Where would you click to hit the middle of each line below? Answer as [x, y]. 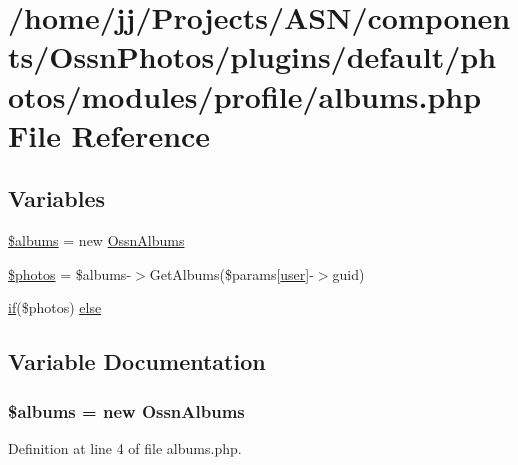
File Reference [109, 134]
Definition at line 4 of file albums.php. [125, 447]
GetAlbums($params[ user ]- [231, 273]
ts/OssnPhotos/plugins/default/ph [252, 56]
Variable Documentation [137, 361]
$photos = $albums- [70, 273]
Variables [57, 198]
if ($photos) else [55, 307]
